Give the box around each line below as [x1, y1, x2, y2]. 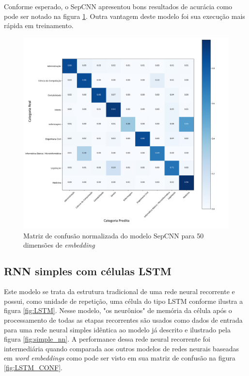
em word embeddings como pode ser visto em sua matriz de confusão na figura [4, 353, 235, 363]
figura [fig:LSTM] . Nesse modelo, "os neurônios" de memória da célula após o [4, 305, 232, 315]
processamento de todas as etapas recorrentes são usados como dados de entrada [4, 314, 243, 325]
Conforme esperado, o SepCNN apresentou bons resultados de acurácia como [4, 1, 233, 11]
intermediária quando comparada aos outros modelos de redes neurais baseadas [4, 343, 239, 353]
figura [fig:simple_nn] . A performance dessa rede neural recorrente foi [4, 334, 211, 344]
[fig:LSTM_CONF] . [4, 362, 62, 372]
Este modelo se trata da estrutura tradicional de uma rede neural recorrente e [4, 286, 235, 297]
